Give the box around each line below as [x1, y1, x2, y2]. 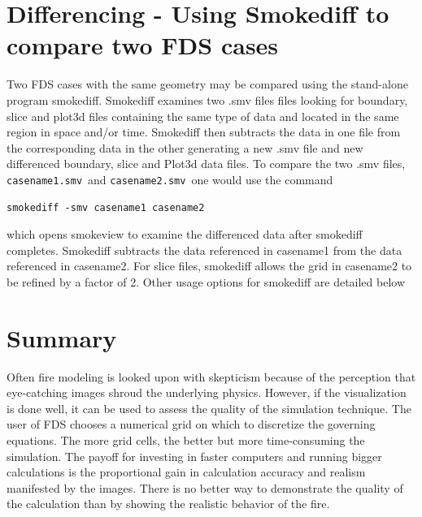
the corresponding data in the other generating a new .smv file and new [7, 139, 363, 156]
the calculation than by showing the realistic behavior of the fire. [7, 495, 330, 512]
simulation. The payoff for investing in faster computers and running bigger [7, 447, 382, 464]
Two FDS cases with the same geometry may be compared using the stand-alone [7, 75, 408, 93]
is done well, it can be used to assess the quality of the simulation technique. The [7, 399, 411, 416]
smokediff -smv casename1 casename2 [7, 201, 205, 213]
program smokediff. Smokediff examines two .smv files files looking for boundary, [7, 91, 408, 108]
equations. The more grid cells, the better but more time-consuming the [7, 432, 365, 448]
